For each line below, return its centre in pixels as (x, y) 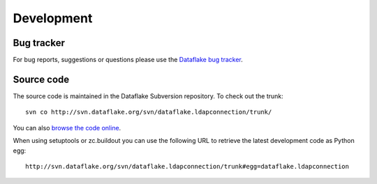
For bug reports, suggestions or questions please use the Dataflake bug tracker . (128, 60)
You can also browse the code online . (67, 128)
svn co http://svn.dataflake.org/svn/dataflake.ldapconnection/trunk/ (149, 112)
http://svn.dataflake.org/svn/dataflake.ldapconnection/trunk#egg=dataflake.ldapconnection (187, 166)
